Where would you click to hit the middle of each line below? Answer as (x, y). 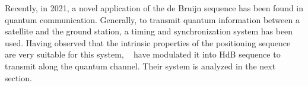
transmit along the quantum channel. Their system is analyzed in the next (140, 66)
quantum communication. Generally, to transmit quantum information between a (152, 19)
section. (18, 77)
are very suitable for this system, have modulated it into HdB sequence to (143, 54)
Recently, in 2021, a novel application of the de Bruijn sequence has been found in (154, 8)
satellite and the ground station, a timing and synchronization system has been (149, 31)
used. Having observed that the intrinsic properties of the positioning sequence (148, 42)
